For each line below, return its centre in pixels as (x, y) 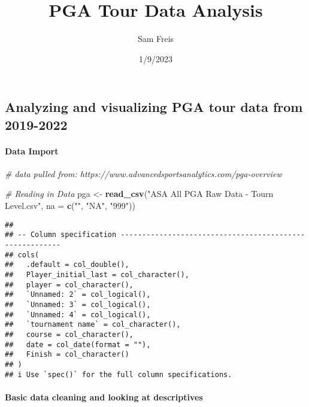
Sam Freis (156, 39)
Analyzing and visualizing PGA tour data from (154, 107)
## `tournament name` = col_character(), (93, 325)
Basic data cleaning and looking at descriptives (104, 397)
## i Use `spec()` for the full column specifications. (119, 374)
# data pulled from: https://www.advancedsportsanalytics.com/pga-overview (143, 173)
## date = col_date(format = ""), (78, 344)
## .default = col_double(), (67, 265)
